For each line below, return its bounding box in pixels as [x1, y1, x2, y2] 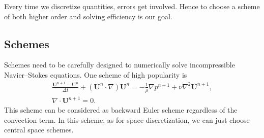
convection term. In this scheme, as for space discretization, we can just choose [4, 114, 250, 125]
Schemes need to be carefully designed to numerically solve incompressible [4, 59, 235, 70]
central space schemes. [4, 124, 74, 135]
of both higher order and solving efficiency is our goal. [4, 11, 172, 21]
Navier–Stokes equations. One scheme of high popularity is [4, 69, 187, 80]
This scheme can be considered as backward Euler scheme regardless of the [4, 105, 238, 115]
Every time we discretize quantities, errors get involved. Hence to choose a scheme [4, 1, 260, 11]
